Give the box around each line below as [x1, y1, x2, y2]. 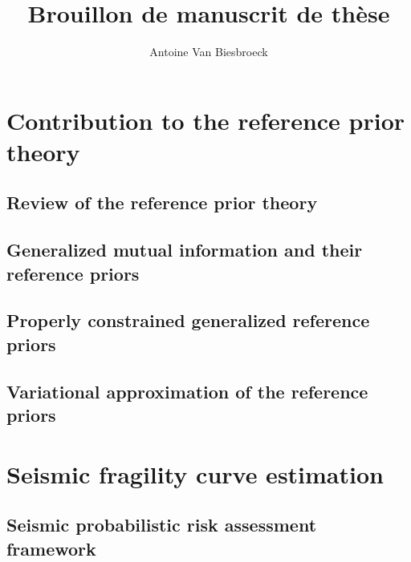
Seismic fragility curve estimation [6, 457, 384, 490]
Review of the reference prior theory [6, 190, 318, 215]
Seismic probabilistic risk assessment [6, 512, 317, 537]
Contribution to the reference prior [6, 103, 405, 136]
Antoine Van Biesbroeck [149, 43, 268, 60]
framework [6, 536, 96, 560]
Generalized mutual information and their [6, 237, 363, 262]
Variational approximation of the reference [6, 378, 368, 403]
